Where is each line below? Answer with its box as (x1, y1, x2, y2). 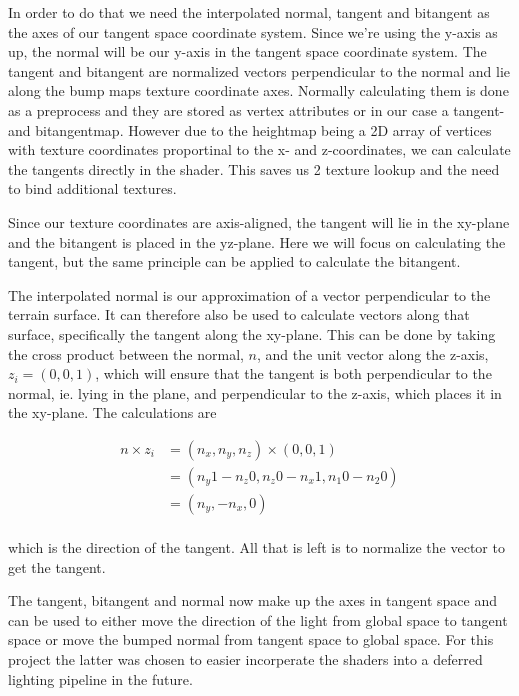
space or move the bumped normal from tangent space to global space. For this (8, 629, 494, 650)
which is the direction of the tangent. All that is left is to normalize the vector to (8, 537, 505, 557)
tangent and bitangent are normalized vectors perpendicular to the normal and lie (8, 60, 511, 81)
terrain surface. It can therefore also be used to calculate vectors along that (8, 304, 470, 325)
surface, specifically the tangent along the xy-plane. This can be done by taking (8, 323, 496, 344)
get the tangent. (8, 556, 106, 577)
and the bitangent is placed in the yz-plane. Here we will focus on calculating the (8, 231, 506, 252)
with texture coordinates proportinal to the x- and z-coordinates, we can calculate (8, 139, 511, 160)
